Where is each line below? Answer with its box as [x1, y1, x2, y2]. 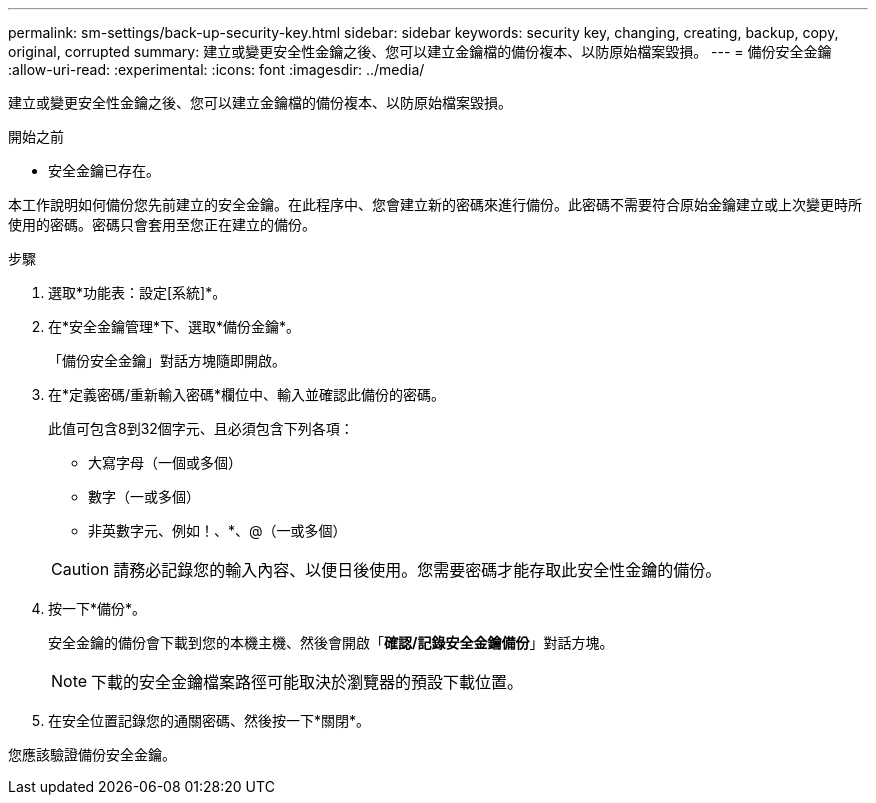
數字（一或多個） [88, 488, 200, 505]
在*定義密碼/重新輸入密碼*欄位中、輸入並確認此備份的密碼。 [48, 386, 446, 403]
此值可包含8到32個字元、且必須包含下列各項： [48, 420, 354, 437]
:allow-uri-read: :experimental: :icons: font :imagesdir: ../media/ [8, 61, 425, 78]
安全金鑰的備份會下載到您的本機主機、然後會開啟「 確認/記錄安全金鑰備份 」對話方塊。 [48, 634, 614, 651]
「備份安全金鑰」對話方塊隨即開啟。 [48, 352, 286, 369]
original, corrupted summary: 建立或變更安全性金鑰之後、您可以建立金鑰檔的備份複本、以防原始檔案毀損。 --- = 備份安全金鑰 [8, 43, 832, 60]
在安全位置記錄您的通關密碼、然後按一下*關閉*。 [48, 712, 371, 729]
